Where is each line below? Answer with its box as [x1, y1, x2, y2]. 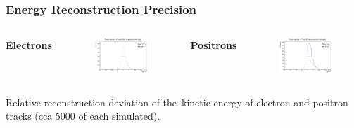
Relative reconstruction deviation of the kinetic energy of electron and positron [6, 94, 348, 109]
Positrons [190, 38, 237, 52]
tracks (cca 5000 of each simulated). [6, 108, 160, 123]
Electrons [6, 38, 52, 52]
